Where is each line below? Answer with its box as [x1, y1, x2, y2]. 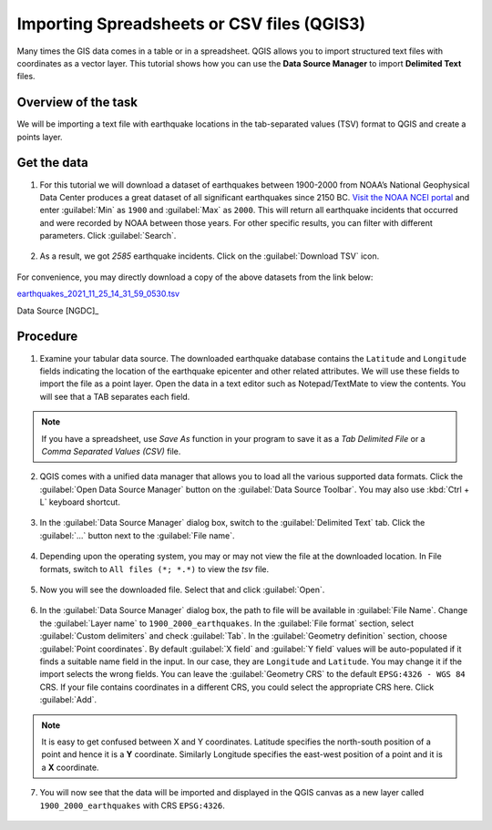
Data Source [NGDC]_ [16, 305, 99, 316]
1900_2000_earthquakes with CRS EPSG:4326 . [39, 800, 225, 811]
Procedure [16, 329, 78, 344]
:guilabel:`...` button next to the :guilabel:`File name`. [39, 529, 236, 541]
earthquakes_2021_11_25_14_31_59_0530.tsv [16, 288, 180, 300]
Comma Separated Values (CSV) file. [41, 446, 181, 456]
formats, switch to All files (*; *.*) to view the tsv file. [39, 563, 270, 574]
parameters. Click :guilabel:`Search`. [39, 231, 177, 241]
